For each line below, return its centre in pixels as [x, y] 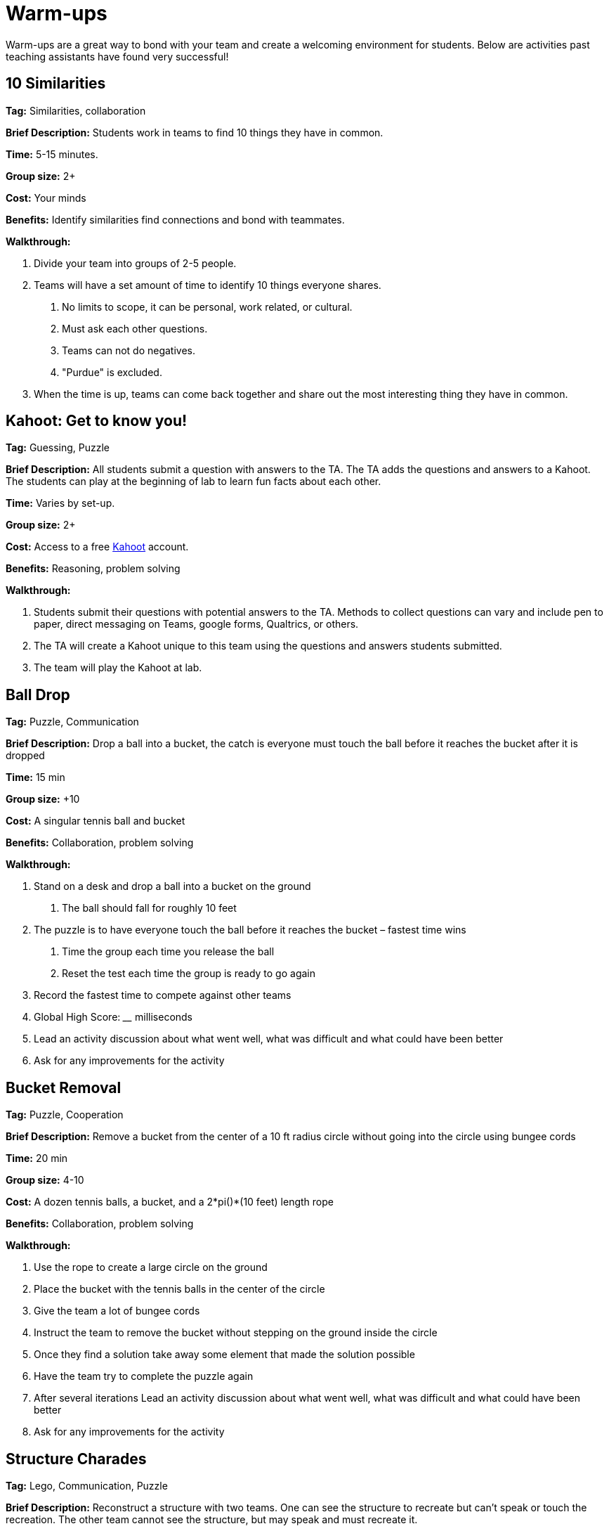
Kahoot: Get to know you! [97, 421]
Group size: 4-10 [45, 1180]
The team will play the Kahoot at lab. [118, 668]
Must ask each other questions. [135, 328]
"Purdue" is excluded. [112, 372]
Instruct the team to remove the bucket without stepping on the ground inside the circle [236, 1333]
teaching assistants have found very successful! [117, 56]
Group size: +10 [43, 799]
